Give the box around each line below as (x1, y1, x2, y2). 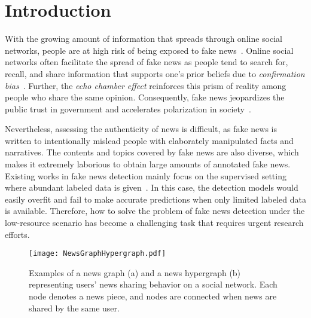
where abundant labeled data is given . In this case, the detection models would (5, 181, 298, 194)
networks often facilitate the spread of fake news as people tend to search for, (5, 56, 288, 68)
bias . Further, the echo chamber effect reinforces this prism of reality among (5, 79, 286, 91)
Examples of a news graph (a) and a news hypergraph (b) (29, 266, 241, 279)
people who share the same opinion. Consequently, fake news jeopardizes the (5, 91, 285, 103)
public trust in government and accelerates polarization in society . (5, 102, 251, 115)
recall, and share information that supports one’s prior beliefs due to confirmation (5, 67, 305, 79)
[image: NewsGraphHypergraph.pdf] (29, 249, 166, 258)
